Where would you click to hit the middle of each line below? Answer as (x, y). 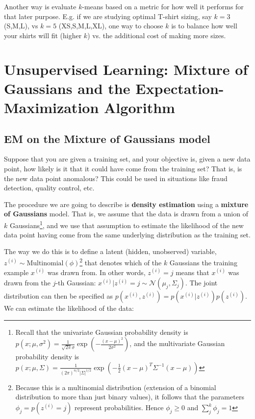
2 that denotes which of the (121, 262)
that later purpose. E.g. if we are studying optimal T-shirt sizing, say (108, 16)
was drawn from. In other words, (96, 272)
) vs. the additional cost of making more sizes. (157, 35)
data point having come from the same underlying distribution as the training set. (127, 235)
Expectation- (180, 88)
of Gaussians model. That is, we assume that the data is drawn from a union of (126, 214)
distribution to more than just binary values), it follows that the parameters (130, 397)
